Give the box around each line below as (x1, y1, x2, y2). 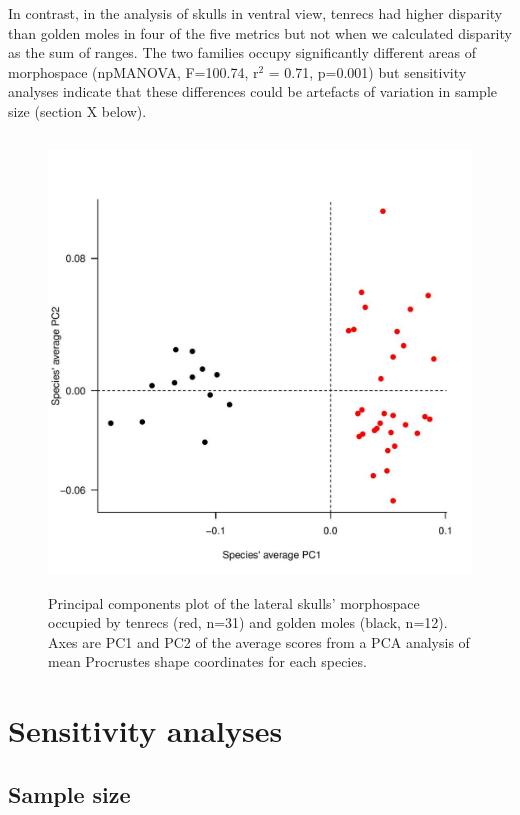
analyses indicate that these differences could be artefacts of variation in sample (8, 81, 497, 102)
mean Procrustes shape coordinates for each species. (48, 651, 367, 672)
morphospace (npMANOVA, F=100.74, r (8, 61, 259, 82)
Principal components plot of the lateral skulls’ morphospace (48, 592, 420, 613)
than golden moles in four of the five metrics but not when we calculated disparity (8, 22, 512, 43)
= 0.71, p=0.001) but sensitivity (268, 61, 467, 82)
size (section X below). (8, 100, 147, 121)
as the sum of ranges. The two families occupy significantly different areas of (8, 42, 476, 63)
